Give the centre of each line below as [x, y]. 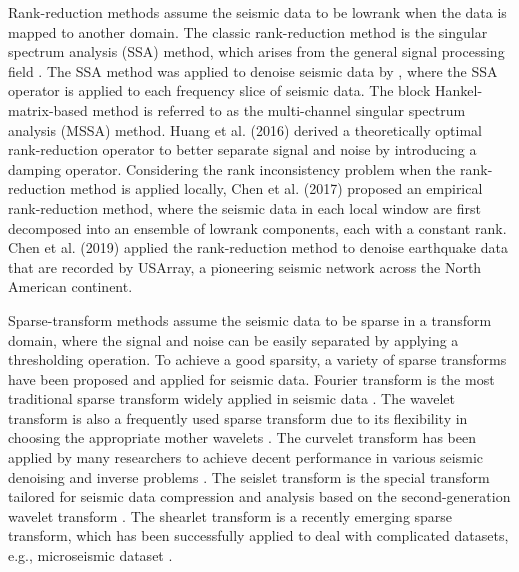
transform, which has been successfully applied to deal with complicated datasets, [258, 535]
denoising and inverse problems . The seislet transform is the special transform [249, 476]
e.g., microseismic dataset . [90, 555]
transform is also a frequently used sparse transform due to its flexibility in [238, 417]
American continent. [70, 286]
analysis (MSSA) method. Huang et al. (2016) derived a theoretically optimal [245, 129]
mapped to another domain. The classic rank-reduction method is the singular [248, 31]
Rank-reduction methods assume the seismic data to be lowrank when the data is [257, 12]
